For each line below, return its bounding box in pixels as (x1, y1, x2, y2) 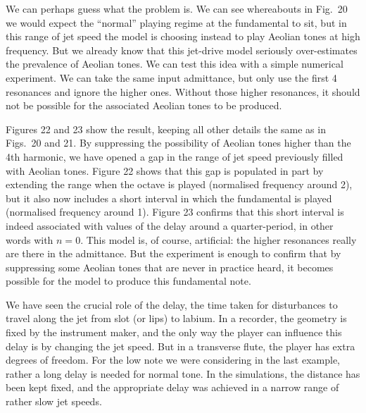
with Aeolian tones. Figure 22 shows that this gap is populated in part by (6, 163, 324, 178)
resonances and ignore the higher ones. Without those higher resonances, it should (6, 84, 360, 99)
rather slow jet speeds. (6, 394, 102, 409)
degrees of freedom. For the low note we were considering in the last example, (6, 352, 341, 367)
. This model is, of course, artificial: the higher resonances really (80, 232, 357, 247)
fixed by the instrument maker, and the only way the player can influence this (6, 325, 342, 340)
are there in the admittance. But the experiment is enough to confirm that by (6, 246, 341, 261)
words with (6, 232, 53, 247)
